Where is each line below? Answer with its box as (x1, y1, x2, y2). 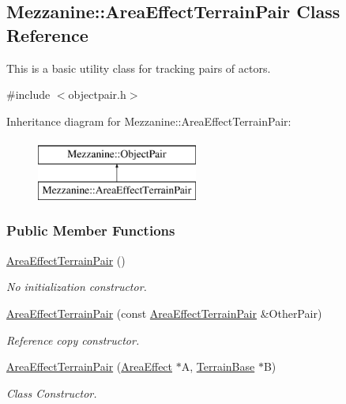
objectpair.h (68, 86, 126, 103)
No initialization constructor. (6, 278, 147, 295)
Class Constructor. (6, 384, 97, 401)
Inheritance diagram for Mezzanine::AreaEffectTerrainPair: (6, 112, 291, 129)
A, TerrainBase (181, 358, 255, 375)
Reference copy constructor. (6, 331, 140, 348)
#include (6, 86, 51, 103)
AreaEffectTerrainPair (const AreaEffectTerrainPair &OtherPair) (6, 304, 322, 321)
